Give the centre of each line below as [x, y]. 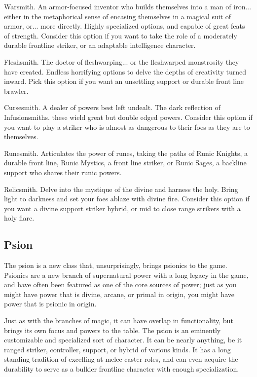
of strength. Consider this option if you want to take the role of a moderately [121, 35]
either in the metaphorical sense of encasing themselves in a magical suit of [118, 16]
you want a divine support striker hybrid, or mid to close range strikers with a [122, 208]
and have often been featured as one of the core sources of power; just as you [120, 284]
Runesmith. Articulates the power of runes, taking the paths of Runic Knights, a [126, 153]
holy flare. [19, 218]
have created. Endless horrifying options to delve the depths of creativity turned [125, 71]
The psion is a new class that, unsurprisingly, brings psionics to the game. [116, 265]
